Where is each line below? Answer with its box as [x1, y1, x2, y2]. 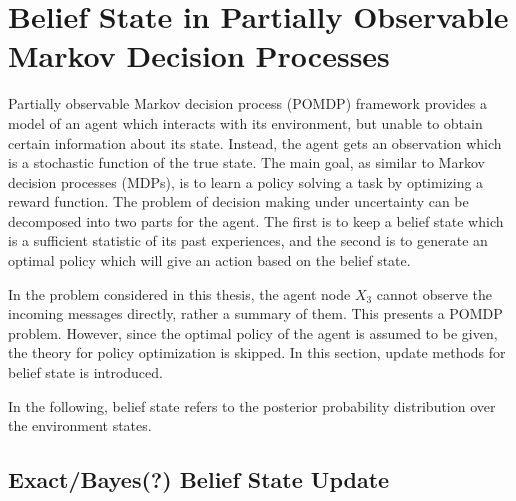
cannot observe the [376, 283, 493, 304]
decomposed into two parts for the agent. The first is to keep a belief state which [8, 210, 504, 231]
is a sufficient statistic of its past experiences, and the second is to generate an [8, 230, 488, 251]
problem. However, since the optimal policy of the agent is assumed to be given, [8, 322, 498, 343]
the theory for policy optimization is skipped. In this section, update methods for [8, 342, 506, 363]
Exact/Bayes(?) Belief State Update [8, 464, 390, 495]
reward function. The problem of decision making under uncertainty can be [8, 191, 469, 212]
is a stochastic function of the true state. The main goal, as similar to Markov [8, 152, 485, 173]
